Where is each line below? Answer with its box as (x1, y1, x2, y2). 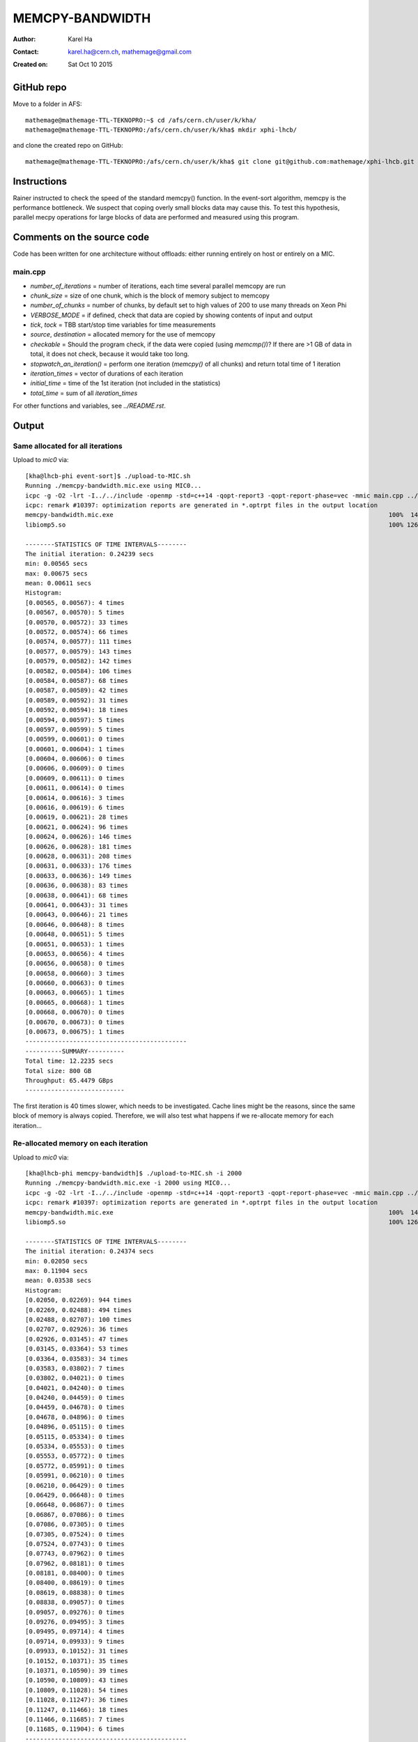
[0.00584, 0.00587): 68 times (25, 677, 129, 684)
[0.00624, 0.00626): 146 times (25, 833, 132, 841)
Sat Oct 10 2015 (68, 60, 113, 69)
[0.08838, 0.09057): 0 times (25, 1598, 125, 1606)
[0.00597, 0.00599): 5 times (25, 725, 125, 733)
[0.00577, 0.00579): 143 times (25, 647, 132, 655)
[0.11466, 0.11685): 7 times (25, 1715, 125, 1723)
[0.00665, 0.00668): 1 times (25, 999, 125, 1006)
